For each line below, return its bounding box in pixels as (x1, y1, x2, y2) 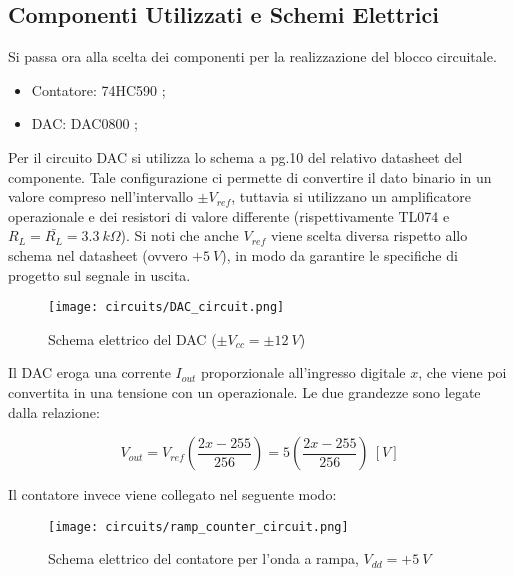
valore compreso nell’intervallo (8, 186, 193, 207)
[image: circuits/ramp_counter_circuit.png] (48, 519, 349, 534)
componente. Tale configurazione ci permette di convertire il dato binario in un (8, 166, 492, 187)
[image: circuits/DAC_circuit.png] (48, 300, 285, 315)
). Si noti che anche (120, 225, 239, 246)
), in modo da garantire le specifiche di (221, 244, 458, 265)
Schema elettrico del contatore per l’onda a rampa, (48, 548, 359, 569)
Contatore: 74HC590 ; (31, 79, 166, 100)
